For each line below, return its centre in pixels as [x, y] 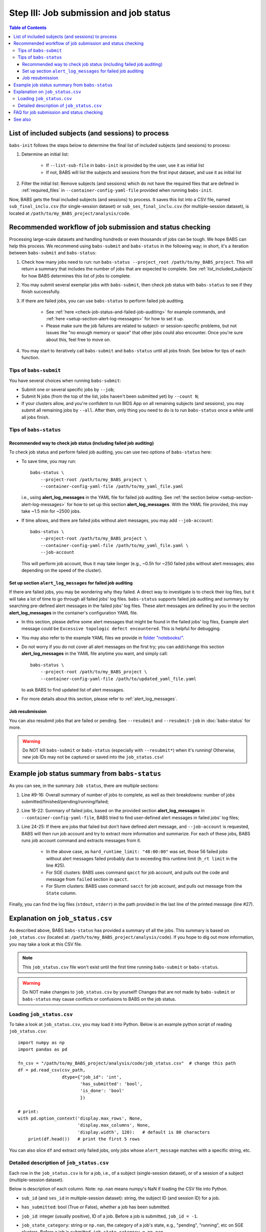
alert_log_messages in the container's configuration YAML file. [73, 613]
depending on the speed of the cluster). [62, 570]
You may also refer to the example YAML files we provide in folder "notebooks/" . [103, 638]
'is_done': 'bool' [102, 1091]
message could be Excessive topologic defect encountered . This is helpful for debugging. [121, 629]
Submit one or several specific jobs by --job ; [68, 389]
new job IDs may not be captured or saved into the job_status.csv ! [93, 757]
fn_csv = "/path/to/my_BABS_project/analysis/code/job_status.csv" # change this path [127, 1063]
